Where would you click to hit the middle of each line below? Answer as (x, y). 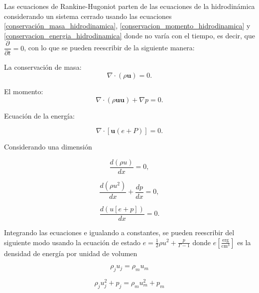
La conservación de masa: (43, 67)
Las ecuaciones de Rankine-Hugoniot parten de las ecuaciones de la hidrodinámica (129, 6)
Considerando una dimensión (48, 147)
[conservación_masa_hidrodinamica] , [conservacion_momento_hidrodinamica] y (127, 26)
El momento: (24, 91)
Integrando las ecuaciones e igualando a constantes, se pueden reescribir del (119, 232)
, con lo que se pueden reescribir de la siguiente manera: (109, 48)
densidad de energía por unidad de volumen (71, 253)
